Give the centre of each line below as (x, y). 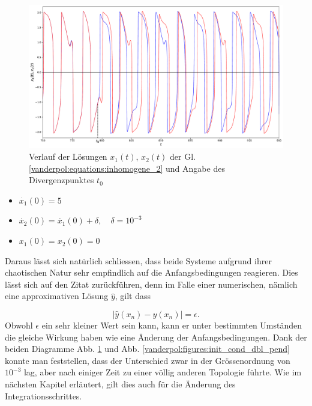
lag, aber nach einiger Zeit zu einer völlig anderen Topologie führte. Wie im (163, 372)
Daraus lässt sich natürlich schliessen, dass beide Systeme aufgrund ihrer (138, 260)
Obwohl (19, 325)
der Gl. (183, 156)
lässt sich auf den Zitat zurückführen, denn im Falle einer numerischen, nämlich (151, 284)
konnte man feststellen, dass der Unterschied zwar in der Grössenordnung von (148, 360)
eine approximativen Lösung (57, 296)
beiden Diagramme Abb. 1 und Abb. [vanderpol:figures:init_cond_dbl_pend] (147, 349)
